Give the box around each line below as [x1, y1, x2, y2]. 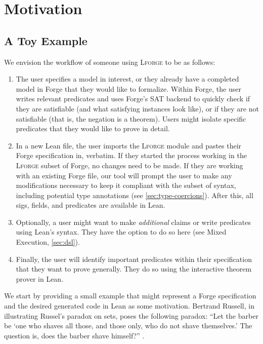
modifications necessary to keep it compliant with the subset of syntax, [16, 180, 236, 190]
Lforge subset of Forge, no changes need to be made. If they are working [16, 160, 243, 170]
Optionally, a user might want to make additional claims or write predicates [16, 216, 251, 227]
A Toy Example [4, 32, 87, 48]
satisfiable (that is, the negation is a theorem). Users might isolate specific [16, 113, 246, 124]
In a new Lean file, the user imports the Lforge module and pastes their [16, 140, 242, 150]
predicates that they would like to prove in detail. [16, 123, 170, 134]
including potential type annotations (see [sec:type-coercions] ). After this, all [16, 189, 253, 200]
